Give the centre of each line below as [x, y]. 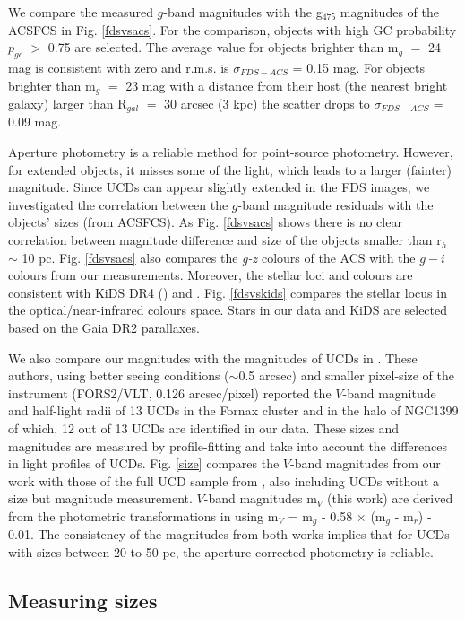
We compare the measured [81, 12]
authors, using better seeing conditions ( [119, 375]
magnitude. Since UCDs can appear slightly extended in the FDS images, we [219, 187]
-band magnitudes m [260, 498]
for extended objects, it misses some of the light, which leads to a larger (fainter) [230, 169]
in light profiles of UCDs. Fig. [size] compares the [144, 463]
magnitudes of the [389, 12]
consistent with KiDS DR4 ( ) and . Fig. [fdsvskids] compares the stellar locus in [228, 292]
